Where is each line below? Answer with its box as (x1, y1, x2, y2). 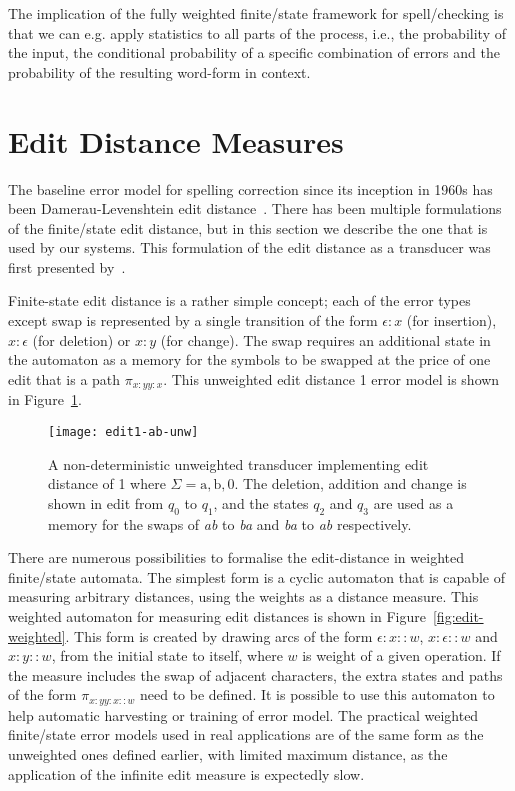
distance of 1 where (48, 473, 166, 494)
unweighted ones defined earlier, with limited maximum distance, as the (8, 743, 448, 764)
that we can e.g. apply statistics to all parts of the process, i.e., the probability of (8, 22, 506, 43)
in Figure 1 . (8, 389, 82, 410)
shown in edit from (48, 492, 164, 513)
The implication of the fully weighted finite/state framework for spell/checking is (8, 3, 504, 23)
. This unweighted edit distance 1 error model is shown (163, 368, 500, 389)
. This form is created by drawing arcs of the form (65, 625, 373, 646)
